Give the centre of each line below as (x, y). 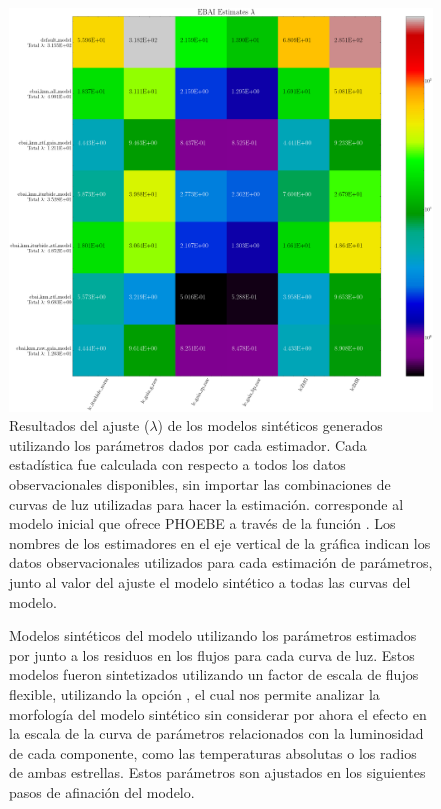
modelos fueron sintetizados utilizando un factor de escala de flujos (214, 674)
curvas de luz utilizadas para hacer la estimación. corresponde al (206, 503)
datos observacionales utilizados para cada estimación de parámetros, (221, 562)
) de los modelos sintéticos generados (270, 425)
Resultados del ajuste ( (79, 425)
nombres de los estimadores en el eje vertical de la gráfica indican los (220, 542)
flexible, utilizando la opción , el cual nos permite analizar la (194, 694)
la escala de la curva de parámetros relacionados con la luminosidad (216, 733)
